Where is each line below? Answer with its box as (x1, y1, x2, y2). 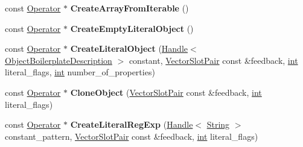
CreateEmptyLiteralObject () (70, 22, 194, 34)
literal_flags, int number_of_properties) (5, 66, 155, 78)
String (206, 118, 230, 131)
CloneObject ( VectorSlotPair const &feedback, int (70, 86, 262, 98)
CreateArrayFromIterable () (70, 2, 189, 14)
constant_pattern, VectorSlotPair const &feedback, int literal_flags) (5, 130, 258, 142)
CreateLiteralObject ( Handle (70, 42, 188, 55)
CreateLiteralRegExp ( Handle (70, 118, 193, 131)
